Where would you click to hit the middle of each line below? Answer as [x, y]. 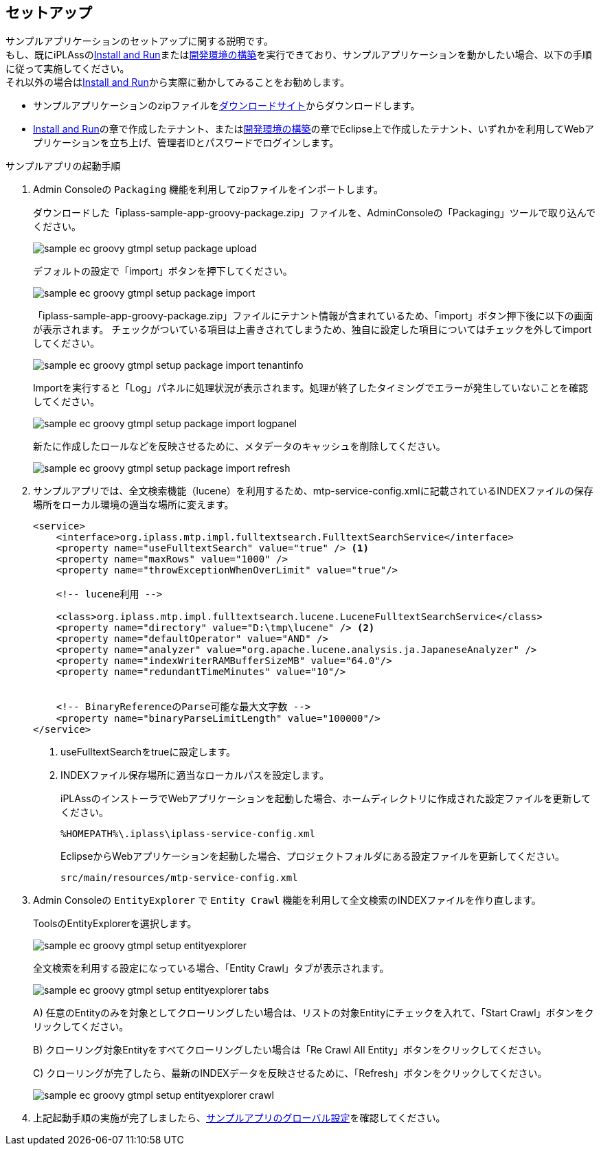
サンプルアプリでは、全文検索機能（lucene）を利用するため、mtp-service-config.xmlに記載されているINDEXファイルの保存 [313, 491]
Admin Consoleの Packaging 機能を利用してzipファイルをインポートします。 [208, 190]
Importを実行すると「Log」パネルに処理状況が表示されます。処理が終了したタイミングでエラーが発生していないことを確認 [311, 388]
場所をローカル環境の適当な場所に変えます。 [134, 505]
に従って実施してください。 [68, 69]
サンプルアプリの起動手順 [63, 166]
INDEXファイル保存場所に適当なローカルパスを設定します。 [195, 775]
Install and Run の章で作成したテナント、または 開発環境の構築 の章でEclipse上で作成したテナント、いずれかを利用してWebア [314, 129]
